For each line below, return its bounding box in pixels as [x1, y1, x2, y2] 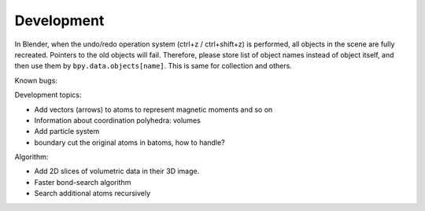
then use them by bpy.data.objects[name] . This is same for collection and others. [14, 61, 293, 71]
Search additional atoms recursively [34, 189, 151, 198]
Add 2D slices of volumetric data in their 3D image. [34, 166, 200, 176]
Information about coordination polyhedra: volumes [34, 115, 201, 125]
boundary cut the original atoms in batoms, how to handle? [34, 138, 225, 147]
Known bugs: [14, 76, 58, 85]
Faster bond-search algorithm [34, 177, 131, 187]
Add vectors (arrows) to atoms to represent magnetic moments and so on [34, 105, 273, 114]
